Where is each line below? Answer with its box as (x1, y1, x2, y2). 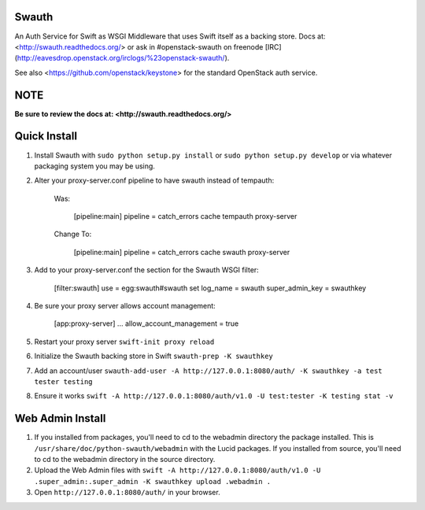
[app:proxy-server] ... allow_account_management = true (54, 319, 239, 328)
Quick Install (14, 130, 78, 143)
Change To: (54, 229, 92, 239)
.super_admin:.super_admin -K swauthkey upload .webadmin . (34, 477, 272, 486)
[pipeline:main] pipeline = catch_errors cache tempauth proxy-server (73, 212, 297, 221)
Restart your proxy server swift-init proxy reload (34, 337, 215, 346)
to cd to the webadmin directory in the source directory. (34, 455, 216, 464)
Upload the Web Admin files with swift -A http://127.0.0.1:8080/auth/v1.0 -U (34, 465, 321, 475)
